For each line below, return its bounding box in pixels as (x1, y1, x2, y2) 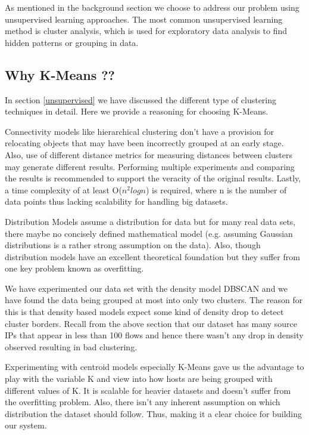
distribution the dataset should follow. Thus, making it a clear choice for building (5, 407, 302, 419)
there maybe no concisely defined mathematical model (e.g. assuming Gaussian (5, 227, 293, 239)
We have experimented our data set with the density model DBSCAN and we (5, 282, 288, 294)
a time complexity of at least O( (5, 183, 122, 196)
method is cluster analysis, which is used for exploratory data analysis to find (5, 24, 288, 37)
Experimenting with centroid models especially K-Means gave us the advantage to (5, 360, 304, 373)
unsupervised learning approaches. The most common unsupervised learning (5, 13, 283, 25)
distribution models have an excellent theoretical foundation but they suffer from (5, 250, 300, 263)
